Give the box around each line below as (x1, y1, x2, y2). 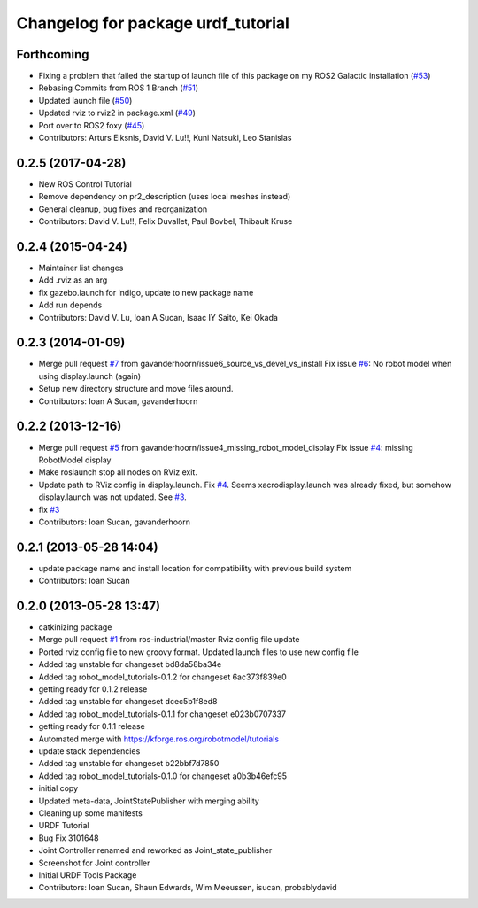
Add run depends (38, 299, 103, 310)
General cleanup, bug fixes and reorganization (38, 204, 208, 214)
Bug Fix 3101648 (38, 833, 99, 843)
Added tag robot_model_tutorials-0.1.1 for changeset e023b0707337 (38, 709, 287, 719)
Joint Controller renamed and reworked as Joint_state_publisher (38, 845, 273, 856)
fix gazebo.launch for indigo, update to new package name (38, 287, 254, 298)
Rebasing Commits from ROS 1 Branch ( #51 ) (38, 82, 199, 93)
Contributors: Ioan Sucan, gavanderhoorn (38, 516, 190, 527)
